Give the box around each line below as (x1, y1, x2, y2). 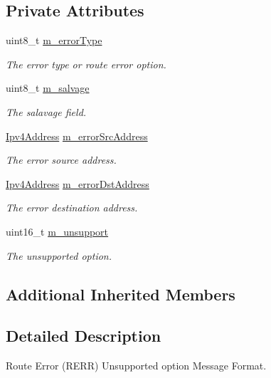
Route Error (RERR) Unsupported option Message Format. (6, 358, 267, 373)
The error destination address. (6, 200, 138, 215)
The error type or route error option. (6, 56, 166, 71)
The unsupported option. (6, 248, 112, 263)
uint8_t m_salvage (6, 80, 90, 95)
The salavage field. (6, 104, 87, 119)
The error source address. (6, 152, 117, 167)
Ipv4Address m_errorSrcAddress (6, 128, 148, 143)
